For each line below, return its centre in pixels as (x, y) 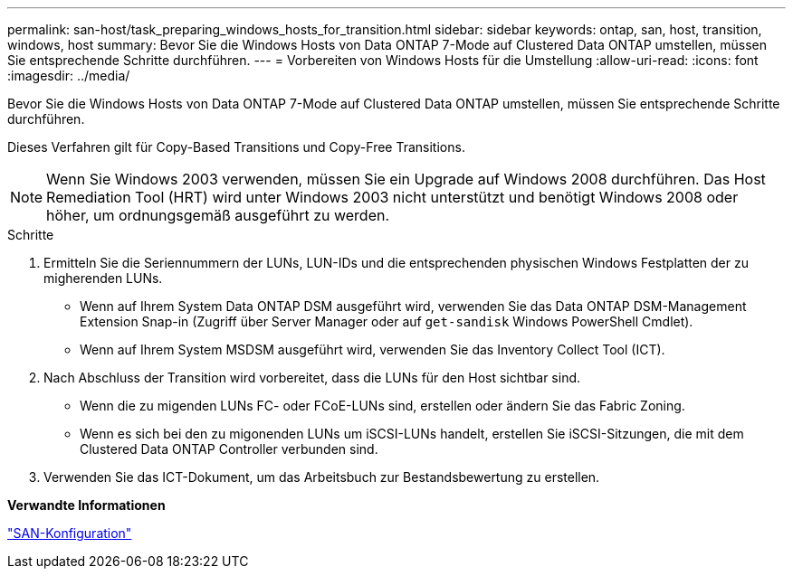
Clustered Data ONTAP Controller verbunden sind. (229, 449)
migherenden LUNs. (103, 278)
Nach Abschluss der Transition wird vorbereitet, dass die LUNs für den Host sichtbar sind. (312, 378)
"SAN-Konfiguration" (70, 533)
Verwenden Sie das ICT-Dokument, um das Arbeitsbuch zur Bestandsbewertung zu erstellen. (322, 477)
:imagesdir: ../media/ (69, 76)
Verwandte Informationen (86, 505)
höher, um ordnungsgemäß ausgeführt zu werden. (218, 215)
